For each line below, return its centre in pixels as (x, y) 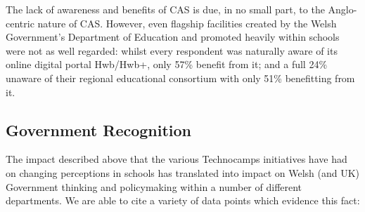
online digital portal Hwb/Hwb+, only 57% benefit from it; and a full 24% (167, 64)
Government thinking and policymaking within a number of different (154, 186)
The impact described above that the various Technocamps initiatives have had (177, 159)
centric (20, 23)
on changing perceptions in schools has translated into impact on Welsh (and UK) (183, 172)
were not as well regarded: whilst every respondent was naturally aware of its (172, 50)
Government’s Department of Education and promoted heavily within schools (173, 37)
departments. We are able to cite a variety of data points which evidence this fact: (183, 200)
